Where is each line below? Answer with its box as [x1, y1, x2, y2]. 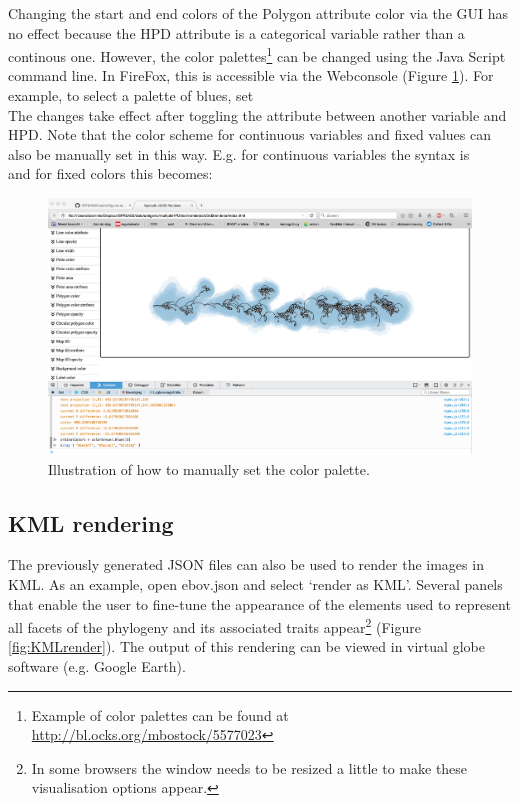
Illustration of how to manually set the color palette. [48, 458, 370, 479]
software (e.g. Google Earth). [8, 655, 186, 676]
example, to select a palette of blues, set [8, 85, 254, 106]
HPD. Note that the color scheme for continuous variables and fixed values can [8, 124, 492, 145]
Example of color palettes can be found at [31, 704, 289, 725]
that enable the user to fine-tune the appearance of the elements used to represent [8, 593, 511, 614]
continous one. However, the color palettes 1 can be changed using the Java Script [8, 43, 506, 66]
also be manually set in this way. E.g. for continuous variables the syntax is [8, 143, 470, 164]
